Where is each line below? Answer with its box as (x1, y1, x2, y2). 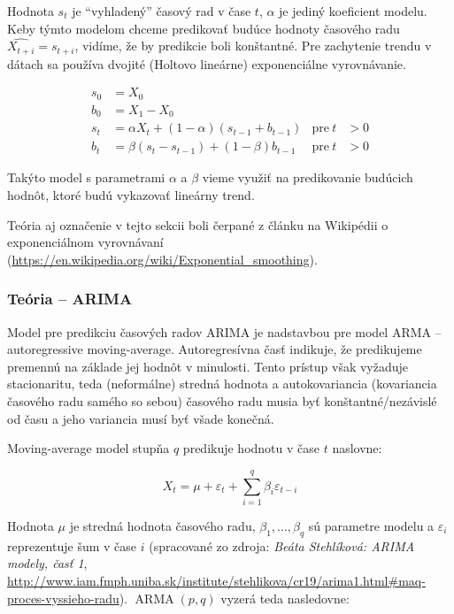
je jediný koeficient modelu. (279, 2, 427, 19)
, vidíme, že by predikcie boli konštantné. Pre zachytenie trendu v (74, 36, 432, 55)
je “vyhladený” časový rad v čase (72, 2, 251, 19)
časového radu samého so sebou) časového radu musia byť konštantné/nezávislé (7, 392, 437, 411)
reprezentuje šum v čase (7, 536, 137, 555)
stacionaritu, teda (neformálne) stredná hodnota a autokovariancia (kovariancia (7, 374, 437, 393)
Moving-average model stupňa (7, 439, 170, 457)
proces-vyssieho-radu (7, 588, 119, 607)
